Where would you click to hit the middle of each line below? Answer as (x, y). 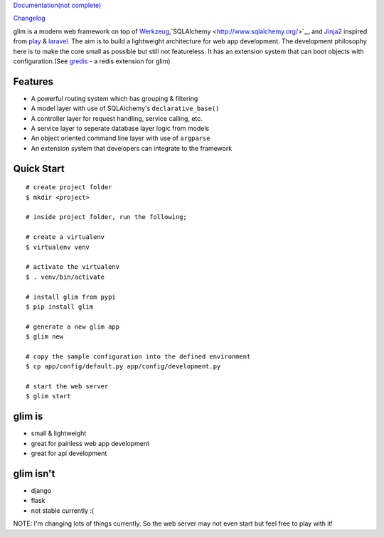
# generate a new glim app (73, 326)
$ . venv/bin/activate (65, 277)
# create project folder (69, 187)
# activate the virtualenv (73, 267)
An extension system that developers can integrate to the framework (132, 148)
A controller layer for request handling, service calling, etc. (117, 118)
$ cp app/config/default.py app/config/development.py (123, 367)
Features (33, 81)
